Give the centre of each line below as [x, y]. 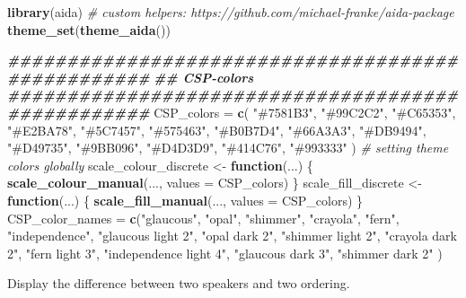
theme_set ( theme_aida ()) [89, 29]
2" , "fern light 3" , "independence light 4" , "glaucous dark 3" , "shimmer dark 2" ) [225, 253]
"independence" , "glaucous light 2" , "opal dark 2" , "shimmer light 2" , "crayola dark [232, 236]
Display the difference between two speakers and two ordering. [179, 283]
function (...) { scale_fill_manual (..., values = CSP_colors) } [185, 200]
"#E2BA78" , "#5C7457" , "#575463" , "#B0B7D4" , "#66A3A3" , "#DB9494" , [217, 130]
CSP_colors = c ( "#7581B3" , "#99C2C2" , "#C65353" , [305, 112]
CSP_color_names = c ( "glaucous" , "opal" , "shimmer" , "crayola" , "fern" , [203, 218]
